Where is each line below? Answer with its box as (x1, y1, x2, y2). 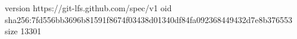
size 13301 (5, 25, 41, 37)
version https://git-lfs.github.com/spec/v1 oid (5, 2, 172, 14)
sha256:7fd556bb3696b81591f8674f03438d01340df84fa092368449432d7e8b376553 (5, 13, 293, 25)
